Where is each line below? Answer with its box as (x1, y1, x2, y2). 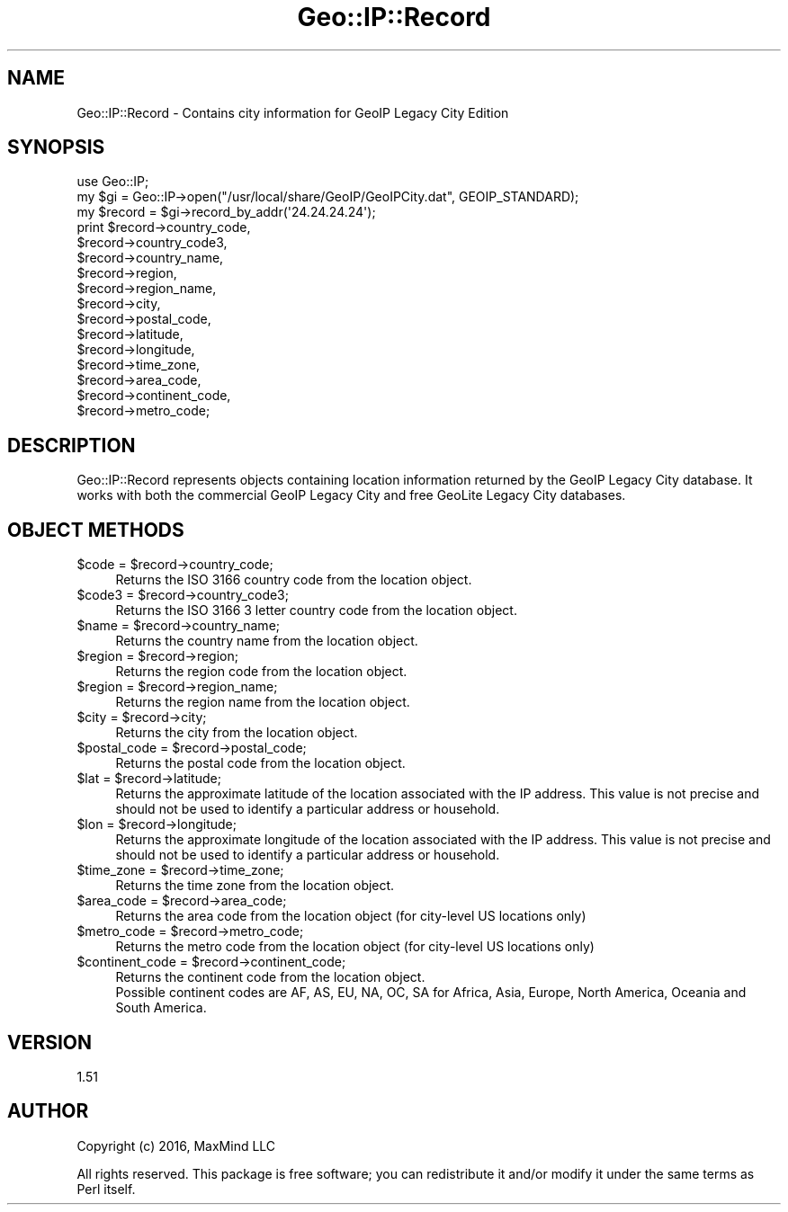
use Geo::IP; (76, 174, 149, 190)
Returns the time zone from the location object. (115, 878, 395, 894)
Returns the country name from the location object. (115, 633, 418, 649)
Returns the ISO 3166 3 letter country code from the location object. (115, 602, 517, 619)
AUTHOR (7, 1100, 89, 1123)
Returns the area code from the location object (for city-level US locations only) (115, 908, 587, 924)
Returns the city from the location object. (115, 725, 358, 741)
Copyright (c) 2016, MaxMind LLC (76, 1137, 276, 1154)
